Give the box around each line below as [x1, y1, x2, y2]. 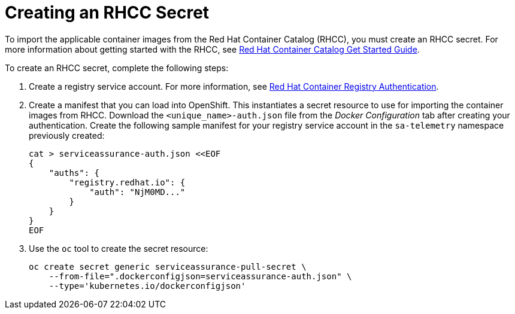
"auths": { [49, 167, 100, 178]
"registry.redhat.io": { [69, 177, 186, 187]
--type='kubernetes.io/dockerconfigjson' [49, 281, 246, 291]
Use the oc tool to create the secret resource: [29, 243, 208, 254]
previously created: [29, 130, 105, 141]
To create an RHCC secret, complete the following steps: [5, 62, 229, 73]
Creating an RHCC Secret [5, 2, 210, 23]
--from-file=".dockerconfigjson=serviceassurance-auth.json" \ [49, 271, 352, 281]
